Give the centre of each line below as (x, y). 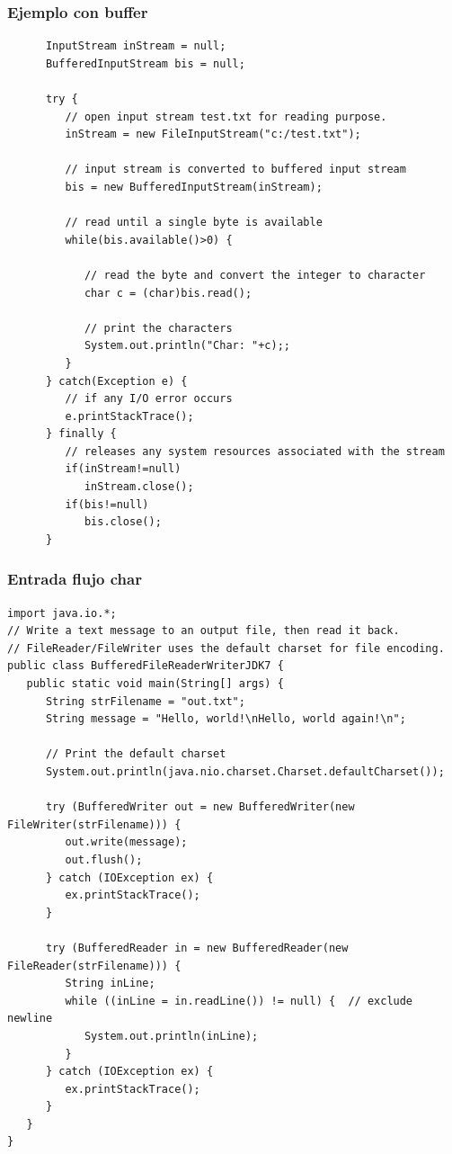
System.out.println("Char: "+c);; (187, 346)
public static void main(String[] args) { (155, 684)
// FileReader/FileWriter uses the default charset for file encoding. (226, 648)
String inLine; (110, 984)
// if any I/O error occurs (149, 399)
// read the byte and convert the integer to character (255, 275)
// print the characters (158, 328)
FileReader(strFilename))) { (94, 966)
